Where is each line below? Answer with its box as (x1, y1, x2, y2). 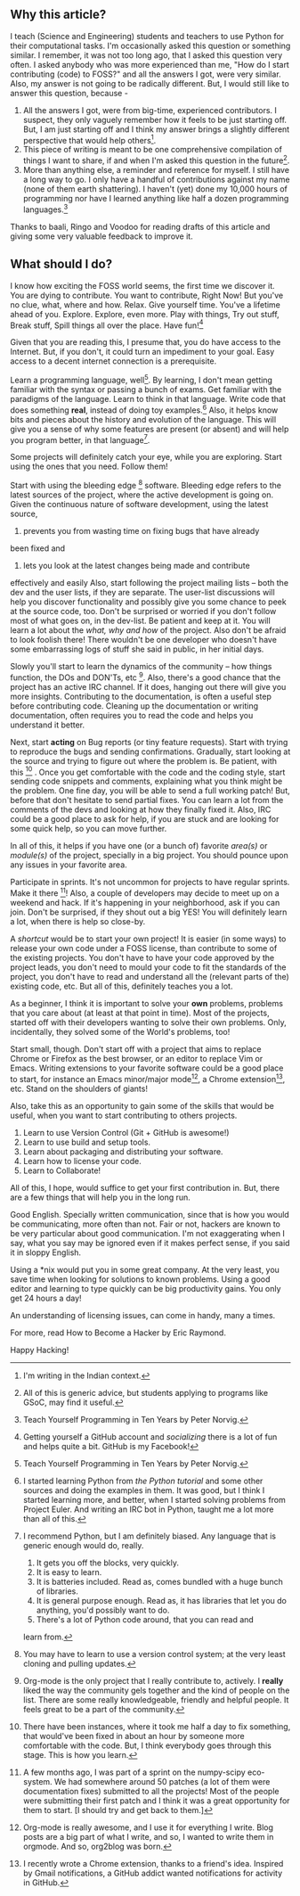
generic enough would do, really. (22, 1539, 144, 1550)
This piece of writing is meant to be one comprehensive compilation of (22, 144, 283, 155)
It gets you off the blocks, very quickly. (36, 1557, 180, 1568)
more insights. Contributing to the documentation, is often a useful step (10, 691, 272, 702)
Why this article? (10, 7, 107, 22)
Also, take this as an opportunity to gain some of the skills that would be (10, 1100, 274, 1111)
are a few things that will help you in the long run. (10, 1192, 191, 1202)
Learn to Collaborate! (22, 1165, 101, 1176)
